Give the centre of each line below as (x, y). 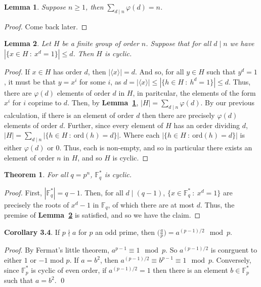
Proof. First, (23, 192)
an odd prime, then (125, 232)
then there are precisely (179, 115)
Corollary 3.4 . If (32, 232)
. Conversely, (232, 260)
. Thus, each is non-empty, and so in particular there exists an (156, 147)
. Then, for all (102, 192)
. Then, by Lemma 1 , (103, 102)
